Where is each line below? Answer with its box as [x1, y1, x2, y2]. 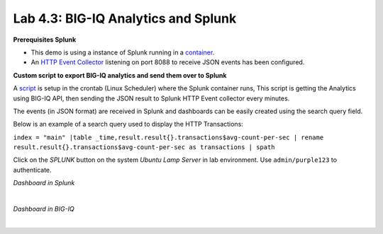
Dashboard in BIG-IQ [13, 205, 74, 213]
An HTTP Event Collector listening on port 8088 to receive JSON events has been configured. [30, 58, 305, 66]
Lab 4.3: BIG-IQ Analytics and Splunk [13, 11, 237, 26]
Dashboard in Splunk [13, 179, 75, 187]
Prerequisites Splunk [13, 35, 77, 44]
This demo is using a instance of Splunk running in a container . [30, 48, 215, 57]
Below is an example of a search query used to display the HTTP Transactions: [13, 120, 244, 129]
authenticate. [13, 165, 52, 174]
